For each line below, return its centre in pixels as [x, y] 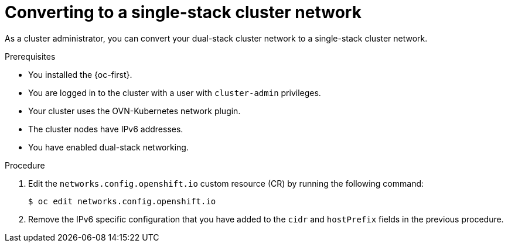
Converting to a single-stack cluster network [183, 12]
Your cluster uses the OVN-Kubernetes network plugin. [134, 111]
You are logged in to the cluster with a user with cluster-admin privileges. [175, 92]
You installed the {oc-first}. [80, 74]
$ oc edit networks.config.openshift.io [122, 201]
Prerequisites [30, 56]
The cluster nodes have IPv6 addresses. [106, 129]
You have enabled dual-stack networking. [108, 147]
